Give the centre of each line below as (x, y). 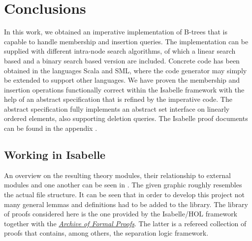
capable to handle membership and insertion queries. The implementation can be (126, 41)
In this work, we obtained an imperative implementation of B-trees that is (116, 32)
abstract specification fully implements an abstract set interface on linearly (117, 108)
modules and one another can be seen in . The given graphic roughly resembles (123, 185)
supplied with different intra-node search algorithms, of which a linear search (120, 51)
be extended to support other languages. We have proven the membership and (122, 80)
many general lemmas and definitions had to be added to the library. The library (126, 204)
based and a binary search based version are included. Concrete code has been (122, 60)
